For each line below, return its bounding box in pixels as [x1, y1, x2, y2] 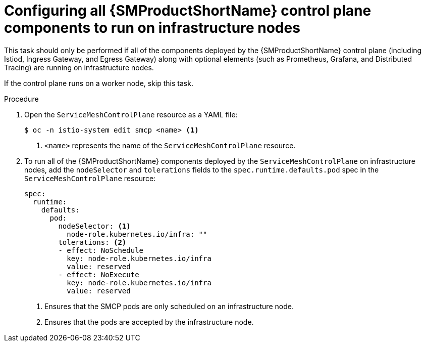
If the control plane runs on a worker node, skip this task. [4, 78, 193, 88]
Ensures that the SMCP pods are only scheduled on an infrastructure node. [44, 301, 294, 311]
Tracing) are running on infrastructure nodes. [4, 63, 154, 72]
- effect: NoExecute [58, 270, 139, 279]
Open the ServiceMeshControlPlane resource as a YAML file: [24, 110, 238, 119]
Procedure [4, 94, 39, 103]
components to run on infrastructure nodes [4, 19, 300, 36]
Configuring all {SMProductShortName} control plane [4, 2, 371, 19]
